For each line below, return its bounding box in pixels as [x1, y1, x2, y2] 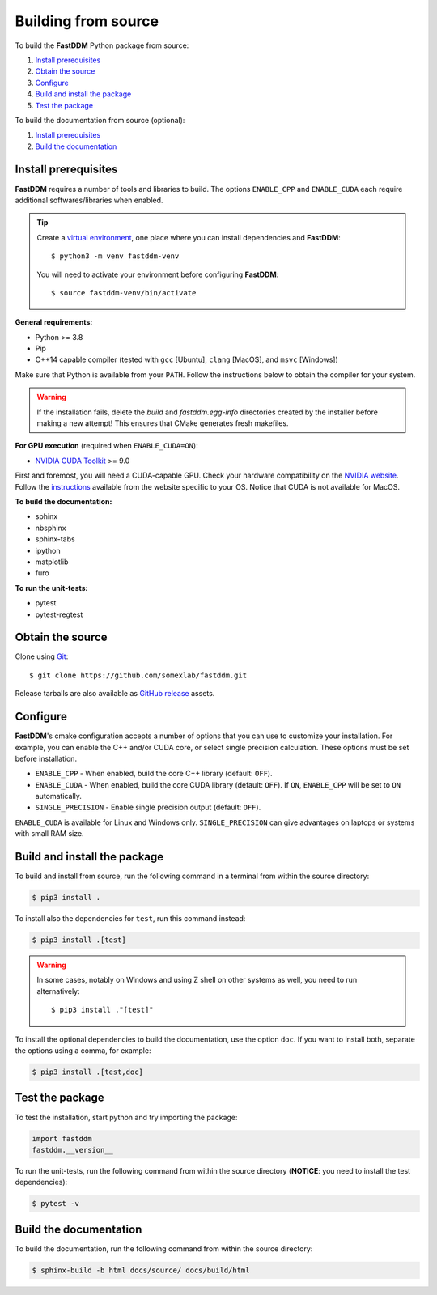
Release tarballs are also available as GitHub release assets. [15, 689, 215, 698]
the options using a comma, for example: [15, 1046, 151, 1055]
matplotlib [35, 557, 69, 567]
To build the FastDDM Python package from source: [15, 40, 189, 50]
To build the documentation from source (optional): [15, 115, 185, 125]
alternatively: [36, 986, 80, 996]
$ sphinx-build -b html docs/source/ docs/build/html [32, 1265, 250, 1275]
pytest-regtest [35, 609, 83, 619]
